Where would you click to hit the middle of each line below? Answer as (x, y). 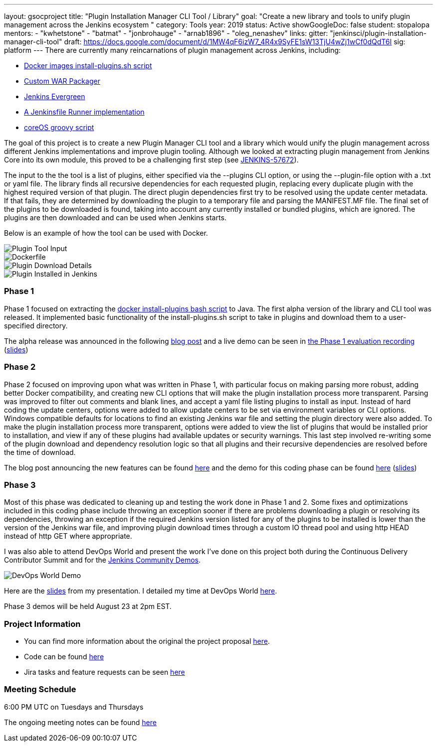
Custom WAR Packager (62, 81)
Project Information (42, 624)
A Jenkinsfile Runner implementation (84, 112)
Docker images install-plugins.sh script (88, 66)
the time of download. (40, 452)
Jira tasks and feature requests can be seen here (105, 672)
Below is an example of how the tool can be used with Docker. (106, 233)
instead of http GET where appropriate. (68, 536)
